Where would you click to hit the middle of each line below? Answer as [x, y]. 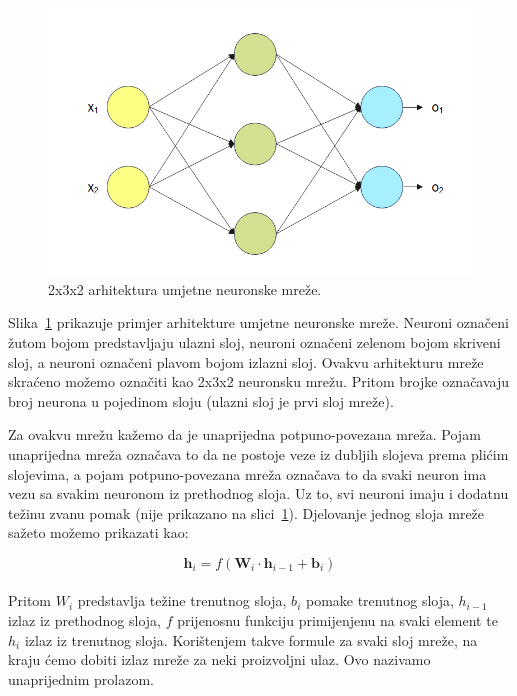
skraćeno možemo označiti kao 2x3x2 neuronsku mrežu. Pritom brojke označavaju [259, 381]
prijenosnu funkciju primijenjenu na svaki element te [337, 620]
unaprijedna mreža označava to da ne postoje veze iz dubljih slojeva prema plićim [258, 453]
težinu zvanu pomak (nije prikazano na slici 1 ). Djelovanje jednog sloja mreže [246, 512]
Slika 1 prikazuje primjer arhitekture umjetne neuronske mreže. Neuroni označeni [258, 322]
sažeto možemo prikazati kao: [98, 532]
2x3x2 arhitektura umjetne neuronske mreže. [185, 288]
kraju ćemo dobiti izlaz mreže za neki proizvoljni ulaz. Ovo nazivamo [219, 659]
